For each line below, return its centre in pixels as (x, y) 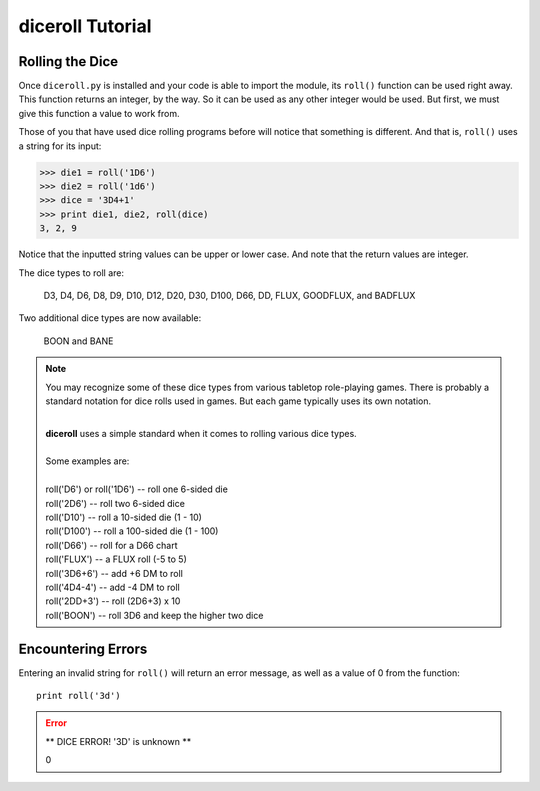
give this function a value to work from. (99, 113)
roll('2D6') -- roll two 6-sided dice (115, 503)
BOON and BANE (78, 341)
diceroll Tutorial (85, 26)
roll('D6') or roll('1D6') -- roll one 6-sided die (137, 489)
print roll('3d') (78, 696)
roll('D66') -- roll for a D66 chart (111, 545)
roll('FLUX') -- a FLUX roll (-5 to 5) (116, 559)
